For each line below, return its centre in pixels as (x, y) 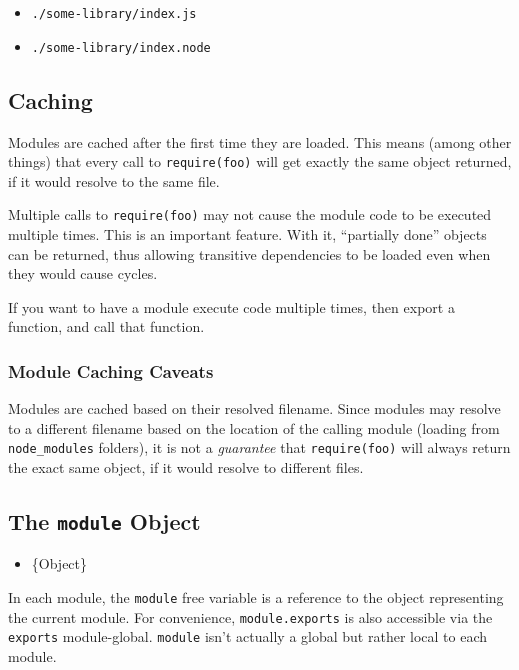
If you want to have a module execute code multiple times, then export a (231, 306)
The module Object (104, 521)
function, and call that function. (106, 326)
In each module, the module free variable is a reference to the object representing (256, 597)
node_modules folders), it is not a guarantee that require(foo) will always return (259, 447)
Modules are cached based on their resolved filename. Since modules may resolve (254, 408)
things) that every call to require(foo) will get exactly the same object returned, (260, 161)
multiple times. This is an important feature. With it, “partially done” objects (247, 234)
